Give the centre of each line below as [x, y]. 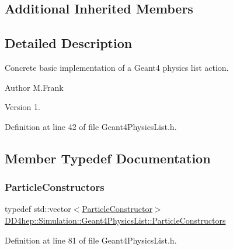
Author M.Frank [34, 87]
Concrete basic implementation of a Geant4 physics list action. [117, 67]
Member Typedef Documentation [108, 158]
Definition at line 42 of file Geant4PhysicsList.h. [91, 126]
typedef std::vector [38, 209]
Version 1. [22, 107]
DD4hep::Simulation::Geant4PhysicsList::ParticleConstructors [115, 220]
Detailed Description [69, 43]
